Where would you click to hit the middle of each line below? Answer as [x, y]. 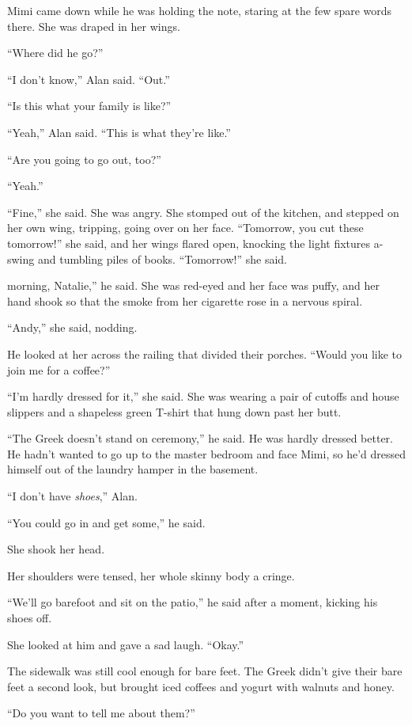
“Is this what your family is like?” [89, 106]
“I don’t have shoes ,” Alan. [72, 496]
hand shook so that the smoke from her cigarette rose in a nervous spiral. [185, 300]
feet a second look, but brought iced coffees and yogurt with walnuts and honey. [201, 686]
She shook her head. [56, 549]
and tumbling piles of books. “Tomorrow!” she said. [162, 258]
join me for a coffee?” [59, 369]
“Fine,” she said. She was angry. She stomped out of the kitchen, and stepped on [203, 212]
